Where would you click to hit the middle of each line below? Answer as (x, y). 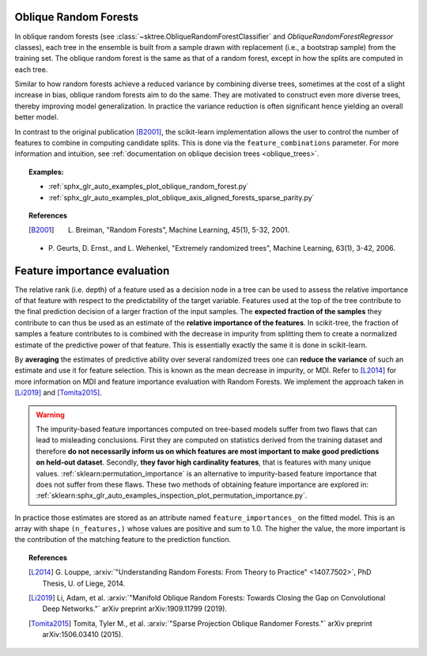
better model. (36, 117)
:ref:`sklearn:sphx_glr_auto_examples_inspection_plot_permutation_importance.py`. (172, 495)
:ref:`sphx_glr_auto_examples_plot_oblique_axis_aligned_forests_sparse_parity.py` (181, 197)
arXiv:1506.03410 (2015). (83, 635)
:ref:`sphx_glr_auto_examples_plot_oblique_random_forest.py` (149, 187)
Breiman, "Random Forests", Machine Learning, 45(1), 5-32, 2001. (183, 230)
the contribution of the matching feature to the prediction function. (123, 540)
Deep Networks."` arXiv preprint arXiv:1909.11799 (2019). (135, 609)
